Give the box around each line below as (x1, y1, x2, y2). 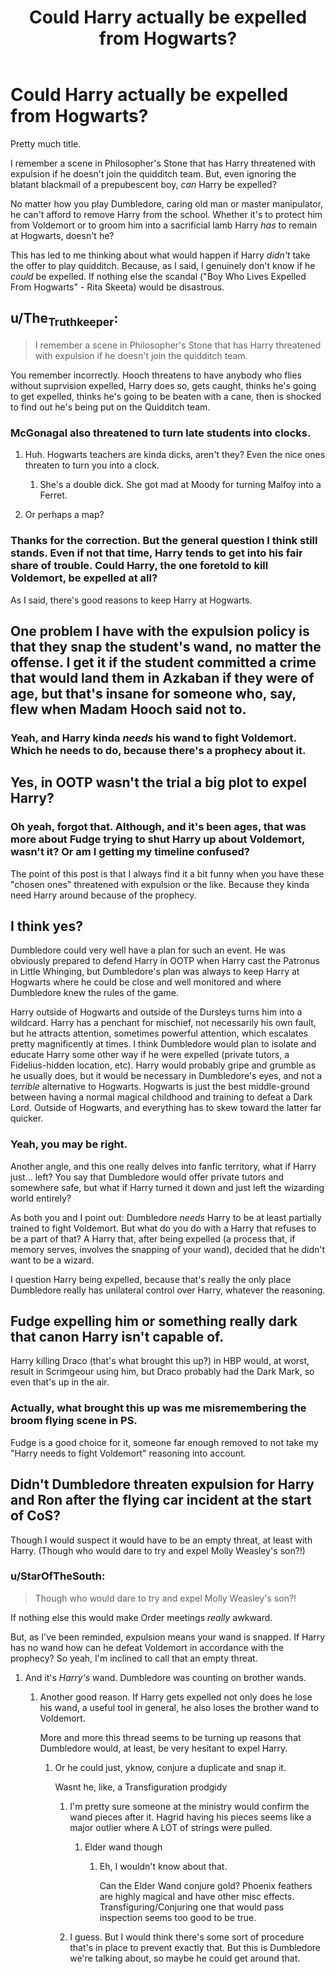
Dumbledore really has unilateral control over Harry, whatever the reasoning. (10, 1284, 326, 1296)
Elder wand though (84, 1841, 163, 1853)
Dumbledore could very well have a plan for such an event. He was (10, 944, 287, 956)
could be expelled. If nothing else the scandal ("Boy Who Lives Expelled (10, 270, 307, 282)
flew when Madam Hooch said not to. (10, 701, 247, 718)
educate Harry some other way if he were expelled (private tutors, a (10, 1049, 290, 1061)
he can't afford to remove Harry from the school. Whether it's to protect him (10, 208, 323, 220)
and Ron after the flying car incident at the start (10, 1492, 312, 1509)
